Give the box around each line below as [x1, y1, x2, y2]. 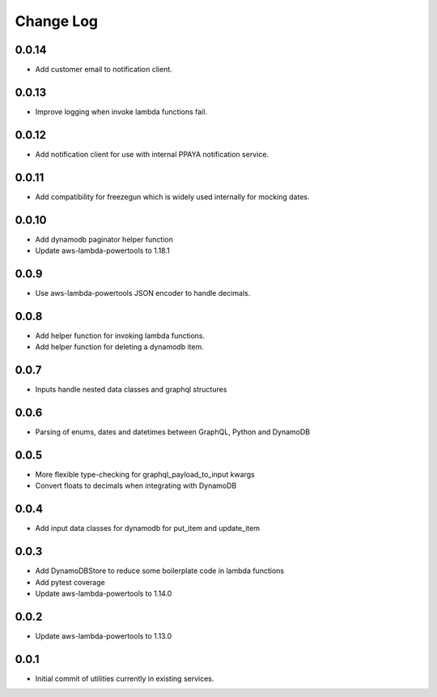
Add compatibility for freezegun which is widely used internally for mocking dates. [35, 191, 310, 202]
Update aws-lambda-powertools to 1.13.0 [35, 631, 172, 640]
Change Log [15, 12, 99, 30]
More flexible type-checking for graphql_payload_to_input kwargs [35, 470, 255, 479]
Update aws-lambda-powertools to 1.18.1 [35, 246, 170, 255]
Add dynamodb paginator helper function [35, 234, 173, 244]
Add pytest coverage [35, 577, 105, 587]
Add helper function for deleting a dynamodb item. [35, 342, 204, 352]
